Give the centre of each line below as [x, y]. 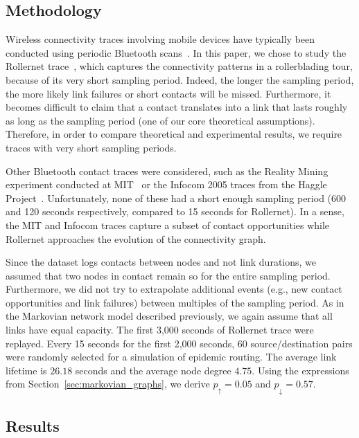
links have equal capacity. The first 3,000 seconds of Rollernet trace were [160, 330]
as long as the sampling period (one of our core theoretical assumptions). [160, 120]
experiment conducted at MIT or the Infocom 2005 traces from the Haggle [166, 184]
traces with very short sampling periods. [91, 147]
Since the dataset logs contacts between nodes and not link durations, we [161, 262]
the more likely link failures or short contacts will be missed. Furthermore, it [168, 93]
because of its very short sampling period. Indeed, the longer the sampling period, [180, 79]
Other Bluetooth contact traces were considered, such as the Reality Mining [167, 171]
